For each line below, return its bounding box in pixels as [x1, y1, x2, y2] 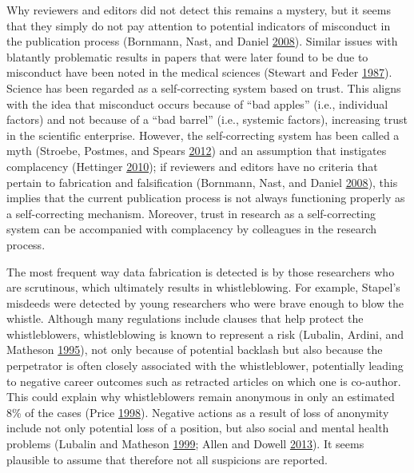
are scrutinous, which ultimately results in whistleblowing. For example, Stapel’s [6, 279, 400, 296]
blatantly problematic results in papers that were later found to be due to [6, 48, 368, 65]
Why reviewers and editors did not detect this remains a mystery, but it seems [6, 2, 391, 18]
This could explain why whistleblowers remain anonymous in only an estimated [6, 388, 395, 405]
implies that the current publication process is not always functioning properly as [6, 189, 405, 206]
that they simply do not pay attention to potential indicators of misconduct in [6, 17, 391, 34]
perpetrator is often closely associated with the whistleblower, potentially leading [6, 357, 404, 374]
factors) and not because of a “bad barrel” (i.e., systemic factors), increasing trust [6, 111, 408, 128]
